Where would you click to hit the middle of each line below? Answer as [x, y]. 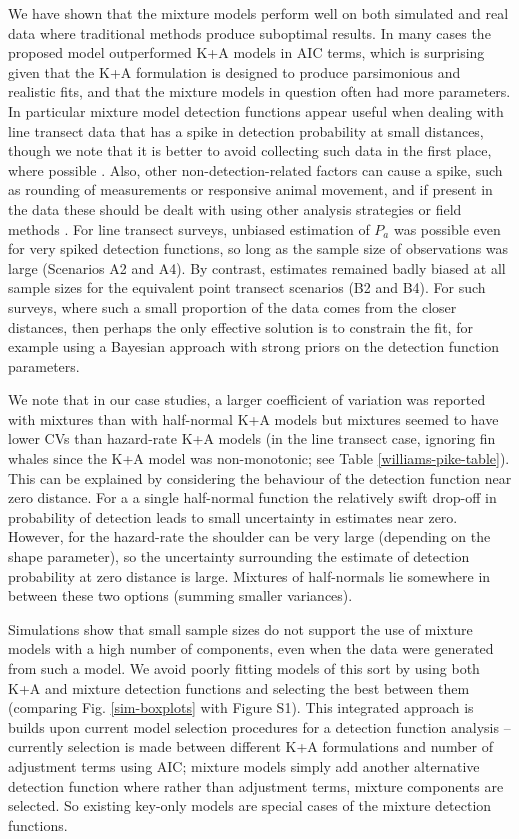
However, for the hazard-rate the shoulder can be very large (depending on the [249, 536]
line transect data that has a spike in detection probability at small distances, [246, 130]
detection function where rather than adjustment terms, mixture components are [256, 785]
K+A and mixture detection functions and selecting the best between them [239, 687]
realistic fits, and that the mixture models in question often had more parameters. [259, 91]
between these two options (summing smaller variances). [180, 595]
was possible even [447, 228]
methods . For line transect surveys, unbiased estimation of [189, 228]
